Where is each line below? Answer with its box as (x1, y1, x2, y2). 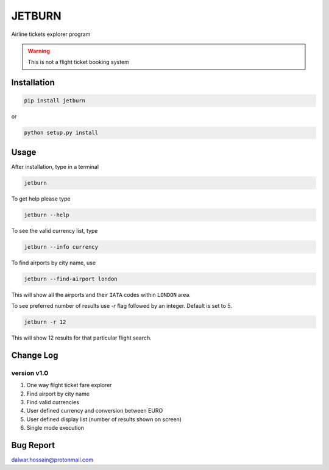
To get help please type (11, 195, 71, 202)
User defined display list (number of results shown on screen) (26, 415, 182, 423)
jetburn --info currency (24, 243, 99, 250)
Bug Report (11, 440, 55, 450)
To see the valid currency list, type (11, 227, 98, 234)
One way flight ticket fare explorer (26, 382, 112, 389)
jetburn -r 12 (24, 319, 66, 326)
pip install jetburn (24, 98, 85, 104)
